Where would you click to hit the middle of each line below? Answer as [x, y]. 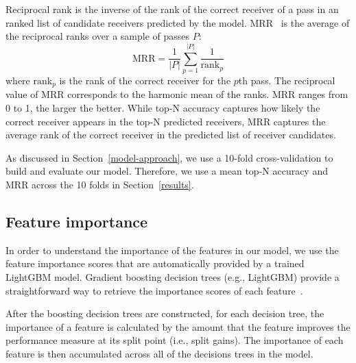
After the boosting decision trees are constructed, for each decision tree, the [165, 313]
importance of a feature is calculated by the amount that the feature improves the [178, 326]
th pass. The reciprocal [287, 80]
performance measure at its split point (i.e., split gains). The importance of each [175, 340]
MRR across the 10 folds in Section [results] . [100, 184]
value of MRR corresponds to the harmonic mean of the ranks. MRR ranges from [177, 94]
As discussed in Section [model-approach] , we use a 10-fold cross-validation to [169, 157]
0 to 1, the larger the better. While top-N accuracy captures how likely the [163, 107]
